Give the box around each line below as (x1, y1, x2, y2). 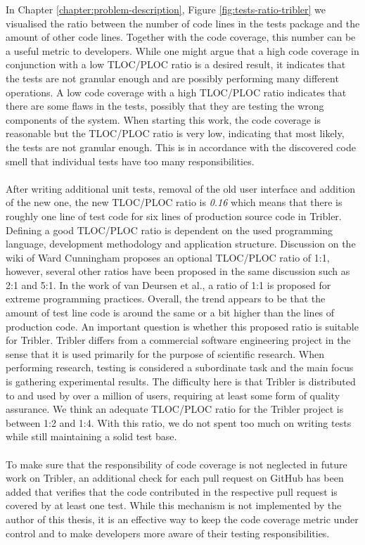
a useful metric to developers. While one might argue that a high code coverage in (6, 43, 359, 58)
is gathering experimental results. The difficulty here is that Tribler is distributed (6, 374, 356, 389)
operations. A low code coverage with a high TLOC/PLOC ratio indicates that (6, 84, 347, 99)
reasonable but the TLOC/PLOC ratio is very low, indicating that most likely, (6, 126, 345, 141)
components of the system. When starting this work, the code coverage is (6, 112, 321, 127)
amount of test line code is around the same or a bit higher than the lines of (6, 305, 335, 320)
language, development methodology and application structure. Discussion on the (6, 236, 356, 251)
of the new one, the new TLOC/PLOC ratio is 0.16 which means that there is (6, 195, 342, 210)
